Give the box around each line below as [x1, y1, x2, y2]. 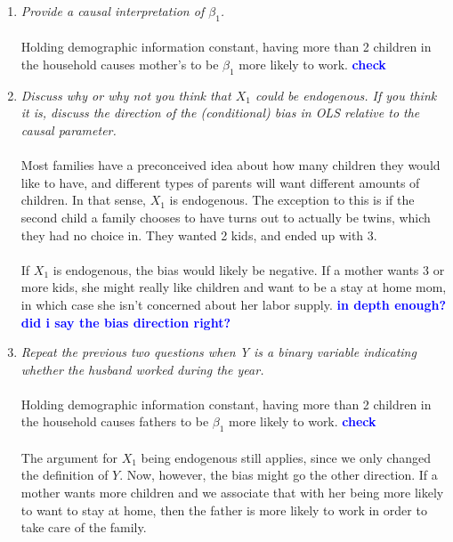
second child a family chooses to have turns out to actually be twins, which [20, 207, 431, 226]
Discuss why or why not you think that [20, 85, 231, 104]
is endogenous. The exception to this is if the [169, 190, 415, 209]
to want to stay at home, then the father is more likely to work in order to [20, 500, 427, 519]
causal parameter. [20, 120, 117, 139]
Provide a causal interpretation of [20, 2, 205, 20]
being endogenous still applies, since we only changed [141, 448, 432, 466]
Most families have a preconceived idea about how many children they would [20, 156, 441, 174]
